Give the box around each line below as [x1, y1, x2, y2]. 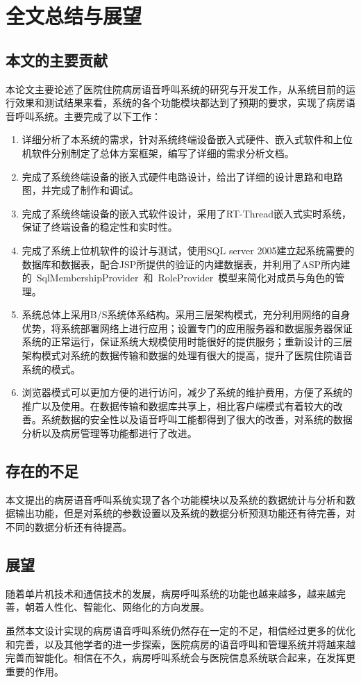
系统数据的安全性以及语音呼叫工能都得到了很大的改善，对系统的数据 [41, 412, 353, 427]
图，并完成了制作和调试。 [22, 183, 139, 197]
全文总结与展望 [6, 1, 142, 30]
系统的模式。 [22, 361, 81, 376]
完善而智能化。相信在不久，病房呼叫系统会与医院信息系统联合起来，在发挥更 [6, 650, 355, 665]
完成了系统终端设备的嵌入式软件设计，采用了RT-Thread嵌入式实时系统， [22, 206, 352, 220]
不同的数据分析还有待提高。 [6, 520, 132, 534]
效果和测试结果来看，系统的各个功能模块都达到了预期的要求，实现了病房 [15, 95, 346, 110]
